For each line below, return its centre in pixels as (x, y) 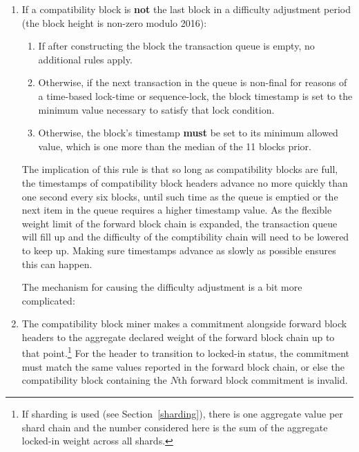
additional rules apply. (85, 59)
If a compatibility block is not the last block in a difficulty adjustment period (186, 9)
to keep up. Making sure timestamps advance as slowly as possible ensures (179, 250)
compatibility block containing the (94, 380)
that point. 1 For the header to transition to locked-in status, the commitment (186, 352)
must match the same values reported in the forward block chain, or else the (183, 366)
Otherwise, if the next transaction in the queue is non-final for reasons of (193, 82)
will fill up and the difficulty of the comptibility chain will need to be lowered (185, 237)
